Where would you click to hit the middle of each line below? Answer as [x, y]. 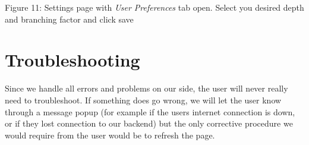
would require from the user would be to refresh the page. [110, 135]
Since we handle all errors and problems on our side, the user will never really [146, 88]
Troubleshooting [72, 60]
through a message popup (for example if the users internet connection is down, [150, 111]
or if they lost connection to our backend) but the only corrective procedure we [149, 123]
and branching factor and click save [69, 19]
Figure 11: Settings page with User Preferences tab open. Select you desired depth [154, 7]
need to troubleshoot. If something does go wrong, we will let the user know [143, 100]
